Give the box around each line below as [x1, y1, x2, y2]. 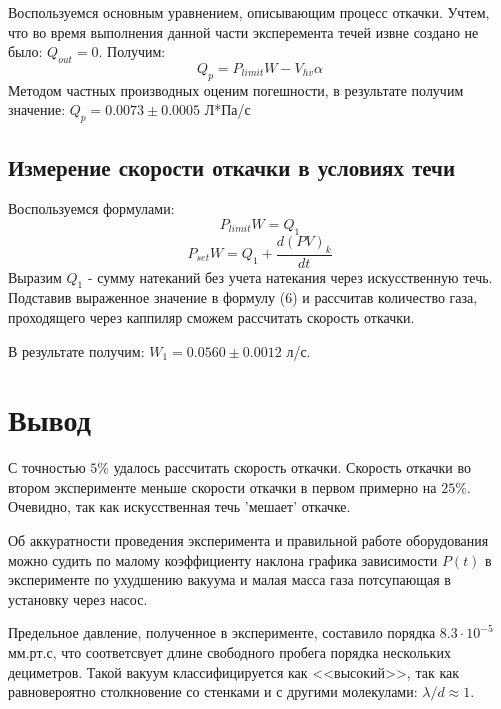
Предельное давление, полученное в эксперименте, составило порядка [8, 622, 436, 643]
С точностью [8, 457, 86, 478]
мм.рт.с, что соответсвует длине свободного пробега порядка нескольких [8, 642, 451, 663]
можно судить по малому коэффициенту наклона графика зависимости [8, 549, 438, 570]
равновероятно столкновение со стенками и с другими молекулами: [8, 681, 418, 702]
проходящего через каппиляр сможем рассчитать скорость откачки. [8, 306, 415, 327]
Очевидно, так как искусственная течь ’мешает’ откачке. [8, 496, 351, 517]
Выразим [8, 266, 62, 287]
